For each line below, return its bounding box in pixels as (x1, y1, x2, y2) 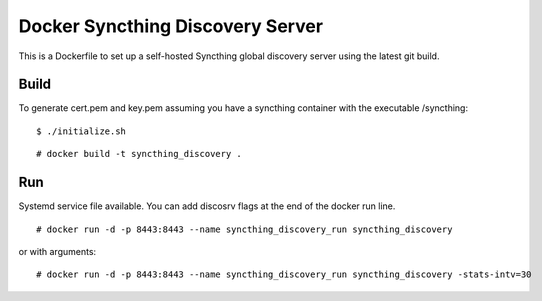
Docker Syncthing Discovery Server (18, 15, 324, 37)
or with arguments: (18, 245, 97, 257)
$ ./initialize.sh (36, 125, 127, 137)
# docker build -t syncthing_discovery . (36, 148, 242, 160)
